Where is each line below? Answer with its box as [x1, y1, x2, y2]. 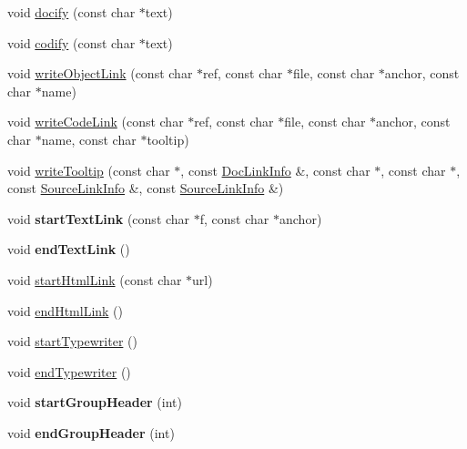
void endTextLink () [7, 240, 130, 259]
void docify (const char [7, 3, 136, 21]
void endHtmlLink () [7, 301, 124, 320]
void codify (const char [7, 33, 136, 52]
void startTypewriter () [7, 332, 137, 351]
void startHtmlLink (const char [7, 270, 182, 289]
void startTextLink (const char [7, 209, 190, 228]
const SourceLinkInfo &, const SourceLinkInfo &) [7, 179, 284, 198]
